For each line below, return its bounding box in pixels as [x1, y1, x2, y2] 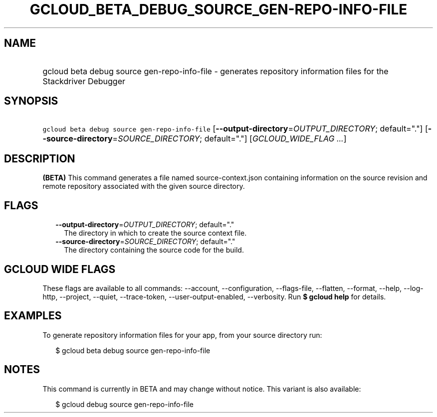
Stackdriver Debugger [42, 76, 126, 86]
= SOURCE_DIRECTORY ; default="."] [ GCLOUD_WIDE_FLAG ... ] [112, 134, 347, 144]
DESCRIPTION [4, 152, 75, 165]
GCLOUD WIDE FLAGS [4, 263, 116, 276]
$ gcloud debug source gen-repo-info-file [55, 400, 194, 409]
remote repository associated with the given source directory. [42, 182, 245, 191]
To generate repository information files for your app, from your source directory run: [42, 330, 322, 339]
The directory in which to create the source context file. [64, 229, 247, 238]
